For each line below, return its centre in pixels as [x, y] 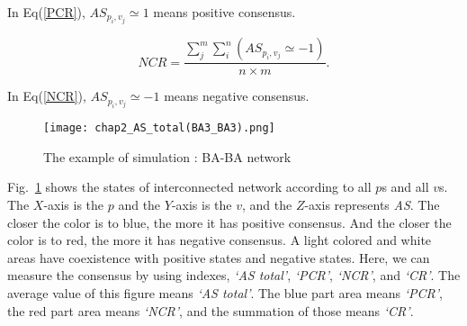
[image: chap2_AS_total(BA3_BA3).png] [159, 128]
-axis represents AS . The [372, 205]
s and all [405, 187]
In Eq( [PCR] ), [46, 12]
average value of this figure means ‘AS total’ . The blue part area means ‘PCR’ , [225, 293]
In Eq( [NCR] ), [47, 96]
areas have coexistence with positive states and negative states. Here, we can [219, 257]
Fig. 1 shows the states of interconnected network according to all [189, 187]
